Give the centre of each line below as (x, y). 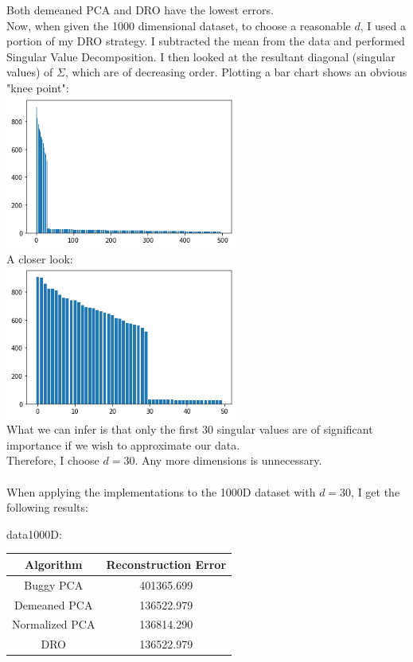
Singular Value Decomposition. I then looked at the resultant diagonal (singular (201, 56)
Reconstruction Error (166, 564)
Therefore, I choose (53, 460)
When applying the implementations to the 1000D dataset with (161, 491)
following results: (47, 507)
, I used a (383, 25)
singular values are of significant (295, 429)
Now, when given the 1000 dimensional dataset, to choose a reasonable (179, 25)
